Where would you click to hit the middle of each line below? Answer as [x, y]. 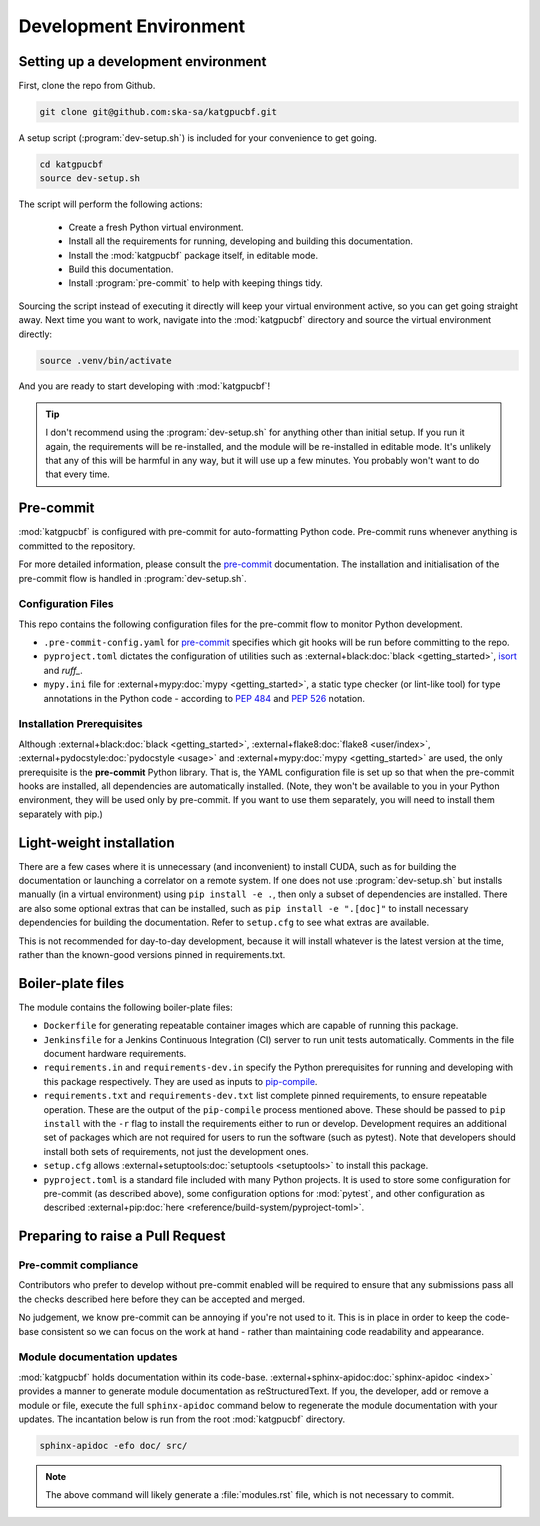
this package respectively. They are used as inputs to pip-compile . [180, 1081]
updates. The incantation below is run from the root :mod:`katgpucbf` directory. [182, 1419]
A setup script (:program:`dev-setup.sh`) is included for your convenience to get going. [197, 138]
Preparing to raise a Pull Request [122, 1236]
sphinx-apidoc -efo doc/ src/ [113, 1445]
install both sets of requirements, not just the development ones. [176, 1151]
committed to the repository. [77, 546]
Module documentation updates [98, 1357]
